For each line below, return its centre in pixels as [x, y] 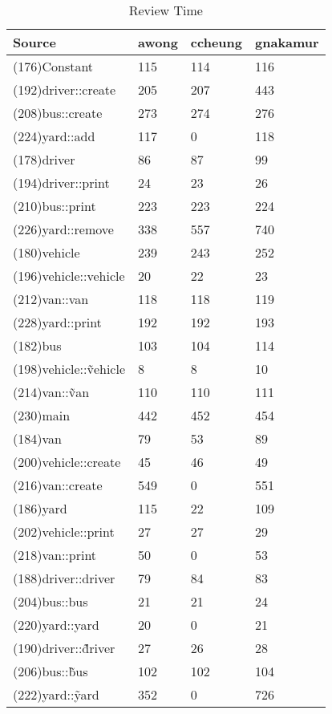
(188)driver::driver [64, 578]
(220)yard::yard [56, 625]
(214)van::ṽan [51, 392]
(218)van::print [55, 555]
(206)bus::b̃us [51, 671]
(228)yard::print [57, 322]
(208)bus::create [58, 113]
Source [34, 42]
